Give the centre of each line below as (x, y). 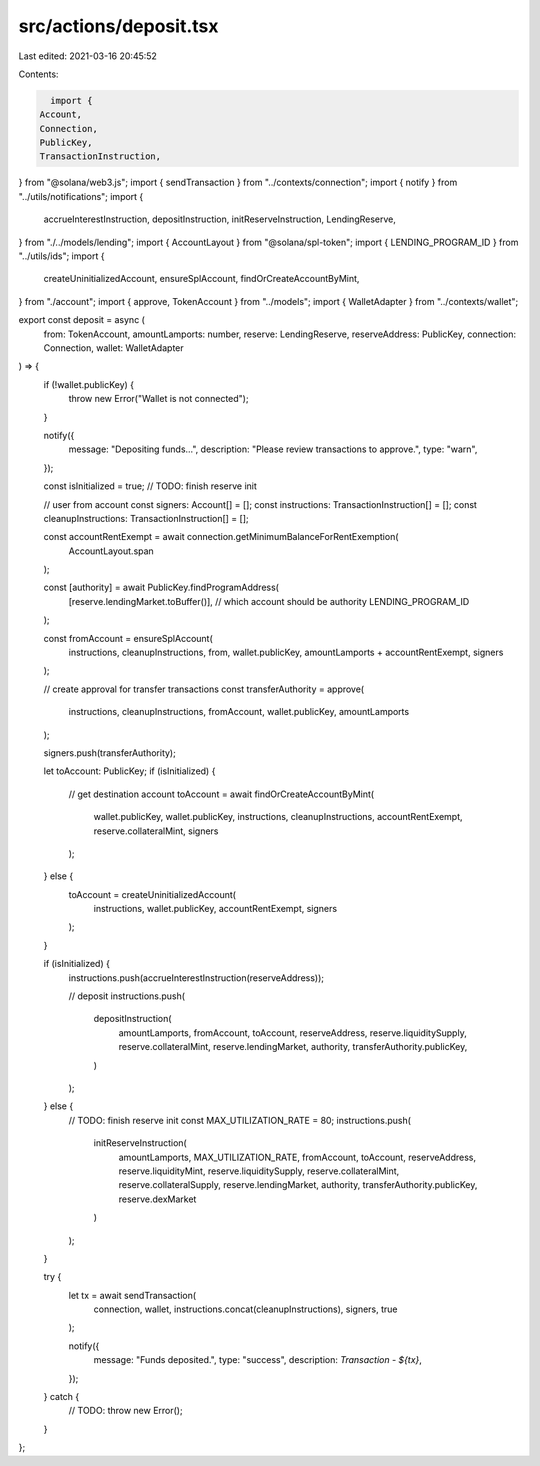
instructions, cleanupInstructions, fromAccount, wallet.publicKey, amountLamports (239, 712)
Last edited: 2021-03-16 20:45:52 (87, 56)
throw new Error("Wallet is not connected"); (158, 399)
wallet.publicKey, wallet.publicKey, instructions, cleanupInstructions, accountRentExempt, (278, 817)
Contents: (38, 74)
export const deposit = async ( (81, 320)
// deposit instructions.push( (126, 996)
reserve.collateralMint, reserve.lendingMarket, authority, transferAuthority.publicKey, (293, 1047)
